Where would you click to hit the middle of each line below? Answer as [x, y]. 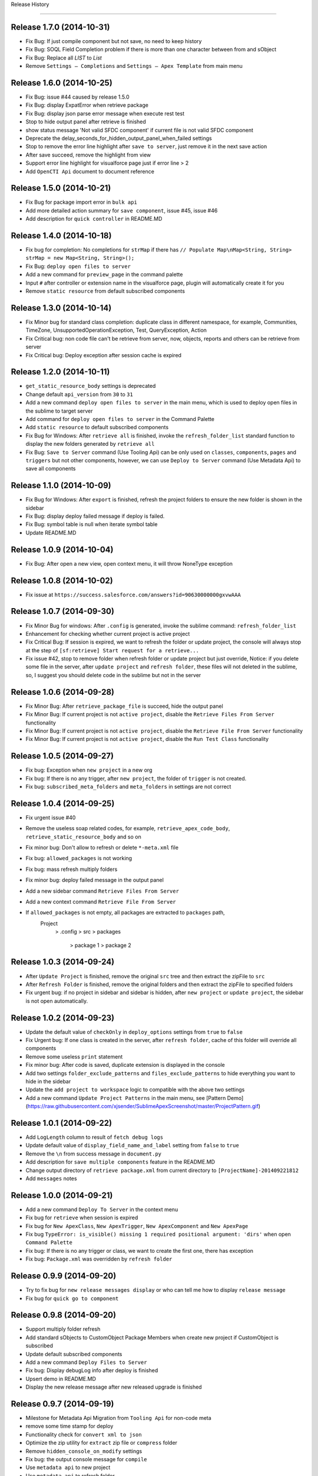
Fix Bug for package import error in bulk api [82, 202]
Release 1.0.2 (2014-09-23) [63, 1018]
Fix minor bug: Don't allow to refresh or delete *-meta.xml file [102, 848]
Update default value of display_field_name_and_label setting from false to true [132, 1145]
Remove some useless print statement [74, 1056]
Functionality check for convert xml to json [84, 1434]
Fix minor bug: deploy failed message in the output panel [95, 880]
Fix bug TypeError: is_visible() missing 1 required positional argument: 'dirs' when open [158, 1235]
